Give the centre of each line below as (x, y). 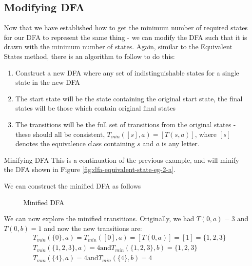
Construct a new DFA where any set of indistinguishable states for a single (127, 72)
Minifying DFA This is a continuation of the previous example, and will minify (122, 160)
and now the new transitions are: (93, 228)
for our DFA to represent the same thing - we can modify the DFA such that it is (126, 37)
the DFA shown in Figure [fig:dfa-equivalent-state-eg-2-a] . (90, 169)
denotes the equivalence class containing (75, 143)
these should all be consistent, (60, 134)
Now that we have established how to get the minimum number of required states (126, 28)
